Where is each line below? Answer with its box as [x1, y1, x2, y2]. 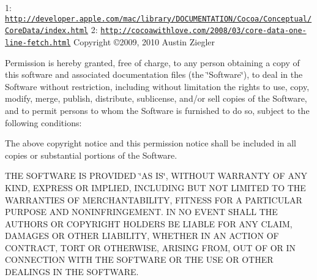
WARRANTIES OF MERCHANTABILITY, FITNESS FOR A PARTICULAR [5, 193, 302, 206]
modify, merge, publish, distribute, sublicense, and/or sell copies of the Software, [5, 92, 307, 105]
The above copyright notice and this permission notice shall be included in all [5, 137, 297, 149]
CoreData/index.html [5, 26, 89, 36]
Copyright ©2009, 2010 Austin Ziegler [73, 35, 215, 48]
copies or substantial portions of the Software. [5, 148, 177, 161]
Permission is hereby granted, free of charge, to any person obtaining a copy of [5, 56, 300, 69]
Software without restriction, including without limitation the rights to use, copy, [5, 80, 310, 93]
